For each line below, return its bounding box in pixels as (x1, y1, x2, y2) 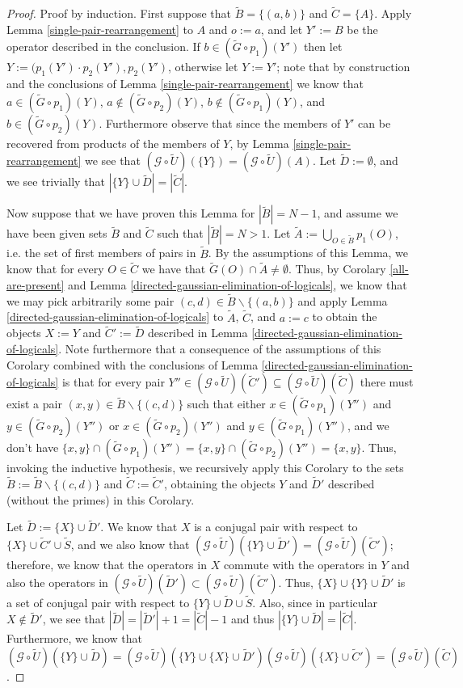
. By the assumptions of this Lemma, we (208, 244, 409, 261)
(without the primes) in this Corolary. (6, 491, 195, 508)
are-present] (6, 276, 65, 293)
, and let (260, 20, 303, 37)
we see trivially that (6, 173, 105, 190)
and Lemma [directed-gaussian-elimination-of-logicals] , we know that (67, 276, 407, 293)
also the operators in (6, 573, 108, 590)
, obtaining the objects (163, 475, 276, 492)
